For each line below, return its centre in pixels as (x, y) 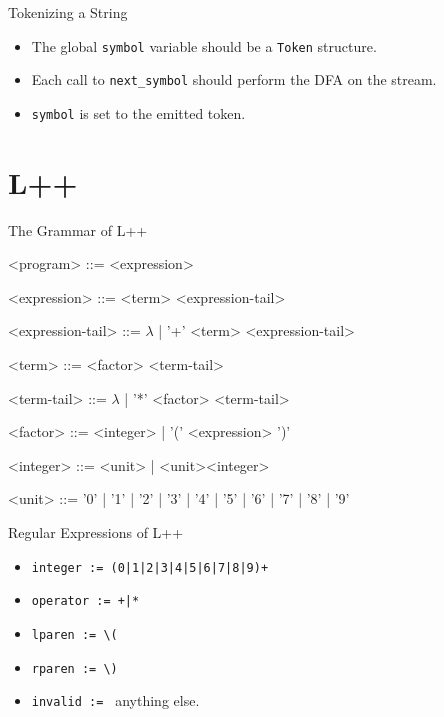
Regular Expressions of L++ (96, 532)
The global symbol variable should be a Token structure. (204, 45)
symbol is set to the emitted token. (138, 112)
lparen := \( (74, 634)
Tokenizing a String (68, 12)
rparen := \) (74, 668)
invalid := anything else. (115, 700)
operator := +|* (85, 601)
